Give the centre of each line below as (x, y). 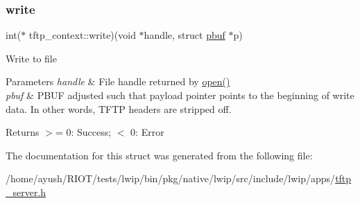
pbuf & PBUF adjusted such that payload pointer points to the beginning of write (180, 95)
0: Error (147, 132)
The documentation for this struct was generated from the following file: (159, 155)
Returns (23, 132)
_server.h (26, 192)
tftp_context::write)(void (82, 35)
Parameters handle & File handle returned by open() (118, 81)
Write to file (31, 58)
